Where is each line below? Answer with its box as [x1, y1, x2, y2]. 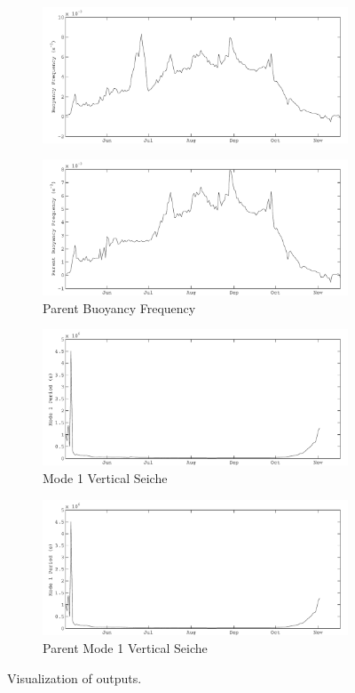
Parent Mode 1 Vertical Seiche [43, 638, 208, 657]
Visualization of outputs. [7, 668, 142, 687]
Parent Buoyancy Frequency [43, 298, 196, 317]
